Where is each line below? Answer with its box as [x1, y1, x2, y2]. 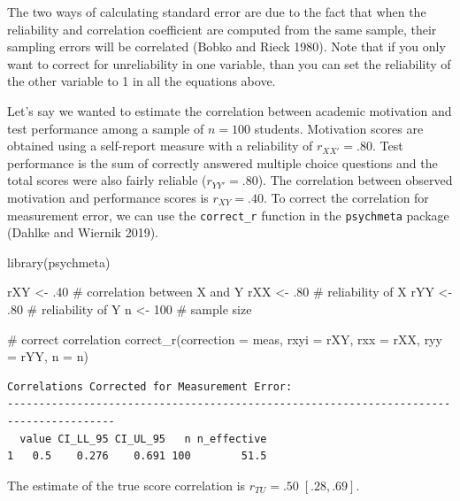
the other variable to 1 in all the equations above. [7, 72, 276, 90]
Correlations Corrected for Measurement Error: [7, 380, 293, 393]
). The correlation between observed [257, 171, 453, 189]
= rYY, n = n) [7, 347, 88, 366]
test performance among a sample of [7, 119, 204, 137]
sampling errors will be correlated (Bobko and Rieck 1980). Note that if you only [7, 37, 446, 56]
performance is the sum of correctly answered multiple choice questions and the [7, 153, 438, 172]
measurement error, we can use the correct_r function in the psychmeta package [7, 205, 449, 224]
